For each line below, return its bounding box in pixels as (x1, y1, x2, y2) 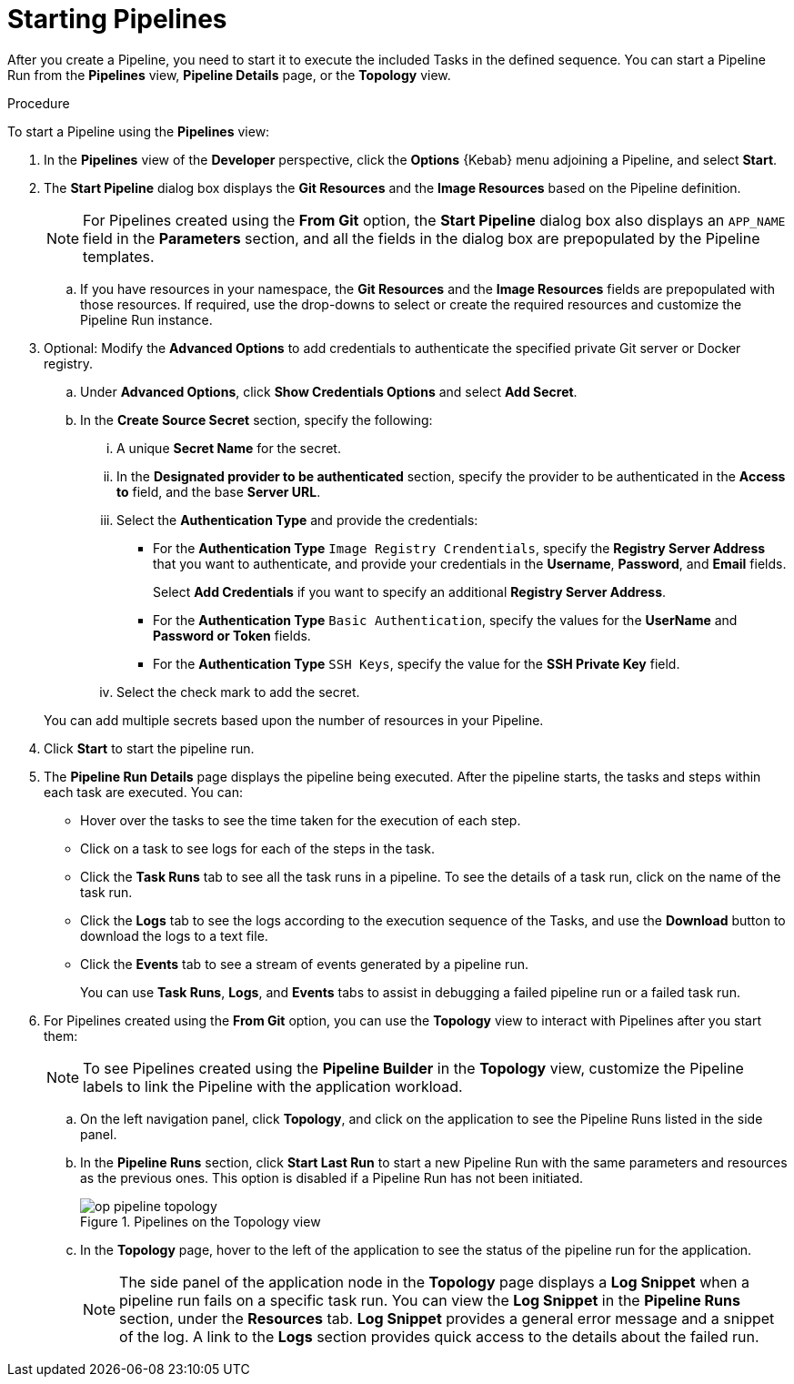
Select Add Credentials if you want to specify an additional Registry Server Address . (153, 583, 667, 600)
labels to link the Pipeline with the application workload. (83, 1076, 463, 1096)
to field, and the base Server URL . (116, 483, 321, 500)
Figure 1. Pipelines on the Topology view (80, 1213, 321, 1229)
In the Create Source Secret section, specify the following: (80, 411, 433, 428)
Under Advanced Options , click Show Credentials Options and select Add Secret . (80, 383, 578, 399)
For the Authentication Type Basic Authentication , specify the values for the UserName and (153, 611, 738, 628)
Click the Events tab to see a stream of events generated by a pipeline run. (80, 955, 528, 972)
